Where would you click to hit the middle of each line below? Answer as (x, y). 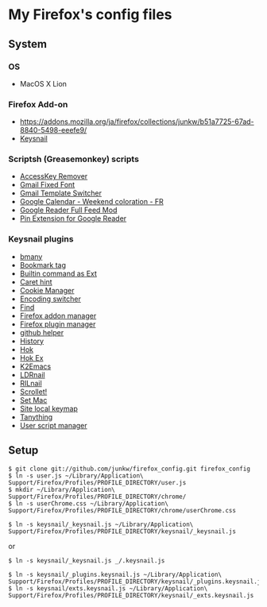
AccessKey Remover (54, 176)
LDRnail (32, 374)
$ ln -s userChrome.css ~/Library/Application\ (89, 503)
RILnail (31, 383)
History (32, 341)
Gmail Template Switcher (60, 193)
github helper (42, 332)
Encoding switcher (50, 299)
